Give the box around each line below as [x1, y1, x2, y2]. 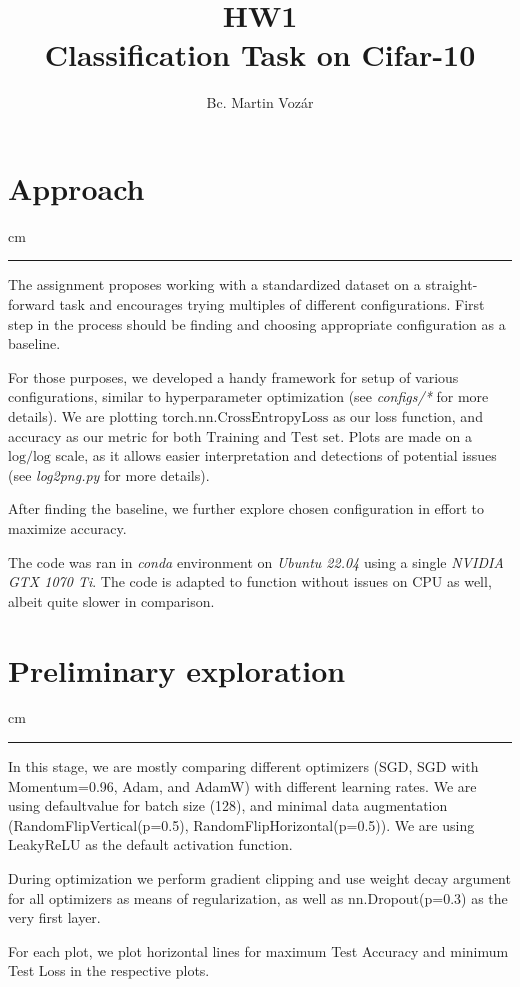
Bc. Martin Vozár [206, 92, 314, 113]
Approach [8, 167, 145, 208]
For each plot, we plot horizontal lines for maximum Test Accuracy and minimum [8, 940, 509, 961]
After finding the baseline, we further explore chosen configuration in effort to [8, 498, 485, 519]
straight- [425, 274, 478, 295]
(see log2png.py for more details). [8, 464, 210, 485]
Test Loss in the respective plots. [8, 960, 210, 981]
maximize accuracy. [8, 517, 127, 538]
